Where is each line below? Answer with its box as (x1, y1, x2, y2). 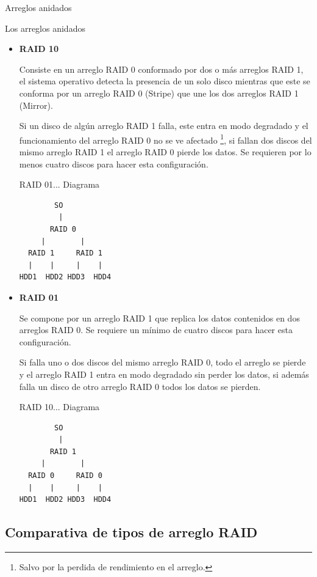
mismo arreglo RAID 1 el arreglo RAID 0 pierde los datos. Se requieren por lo (19, 145, 312, 158)
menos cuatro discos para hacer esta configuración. (19, 157, 208, 170)
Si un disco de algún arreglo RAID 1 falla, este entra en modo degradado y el (19, 119, 308, 132)
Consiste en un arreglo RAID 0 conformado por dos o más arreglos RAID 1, (19, 62, 304, 75)
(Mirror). (19, 98, 53, 111)
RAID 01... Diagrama (19, 178, 100, 191)
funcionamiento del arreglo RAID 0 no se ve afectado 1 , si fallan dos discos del (19, 131, 312, 146)
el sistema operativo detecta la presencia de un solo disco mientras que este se (19, 75, 310, 87)
